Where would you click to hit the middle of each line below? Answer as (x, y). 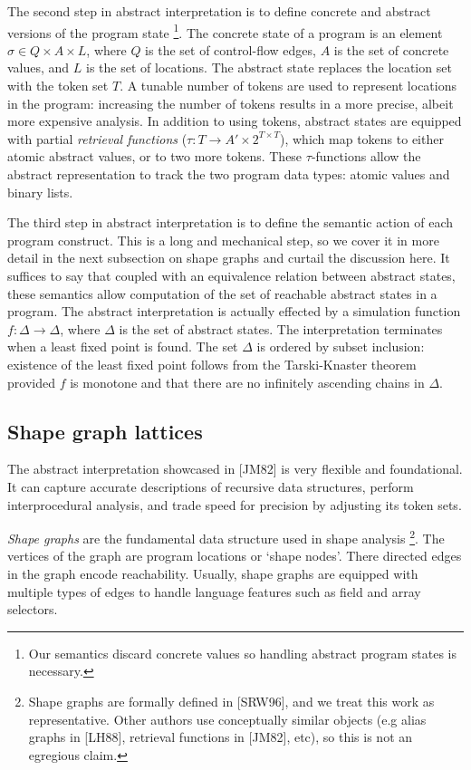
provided (31, 382)
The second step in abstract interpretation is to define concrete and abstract (219, 11)
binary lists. (40, 192)
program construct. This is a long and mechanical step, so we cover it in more (223, 240)
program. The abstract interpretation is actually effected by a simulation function (234, 311)
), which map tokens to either (362, 138)
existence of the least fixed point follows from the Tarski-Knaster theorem (212, 364)
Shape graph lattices (105, 431)
